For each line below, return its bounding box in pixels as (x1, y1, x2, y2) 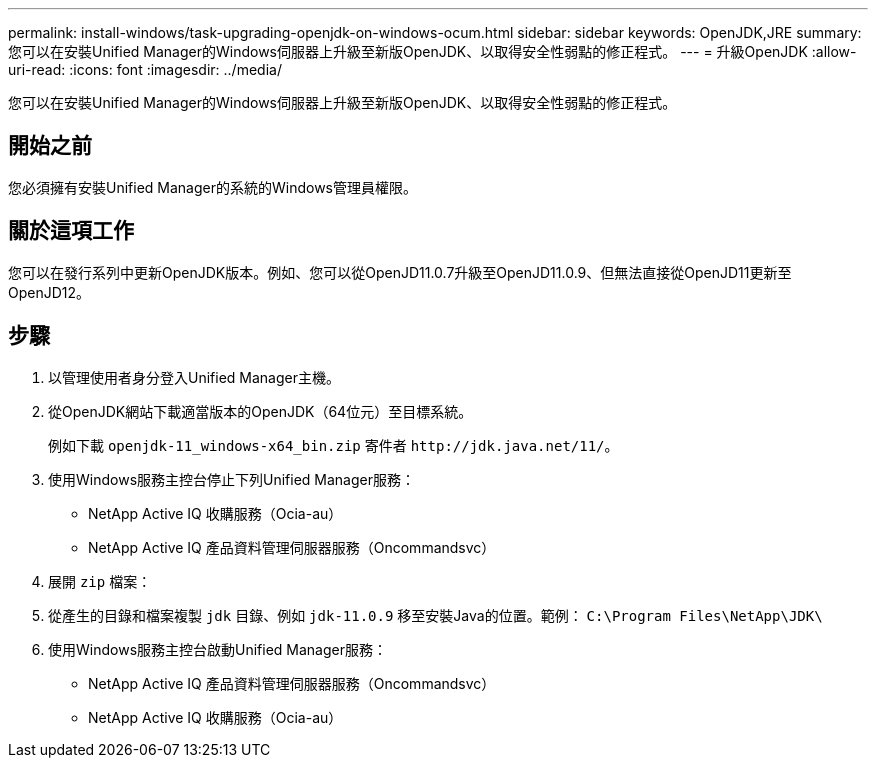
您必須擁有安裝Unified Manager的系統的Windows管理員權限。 (8, 178, 417, 196)
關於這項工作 (8, 218, 134, 244)
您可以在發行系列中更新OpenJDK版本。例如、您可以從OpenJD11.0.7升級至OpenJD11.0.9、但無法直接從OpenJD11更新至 (8, 263, 792, 281)
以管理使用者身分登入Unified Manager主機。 (48, 368, 340, 386)
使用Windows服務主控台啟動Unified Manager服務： (48, 640, 388, 658)
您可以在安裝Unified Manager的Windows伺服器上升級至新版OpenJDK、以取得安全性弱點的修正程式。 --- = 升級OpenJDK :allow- (8, 43, 857, 60)
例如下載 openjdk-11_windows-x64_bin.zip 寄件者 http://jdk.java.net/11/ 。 (48, 436, 619, 454)
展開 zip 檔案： (48, 572, 152, 590)
